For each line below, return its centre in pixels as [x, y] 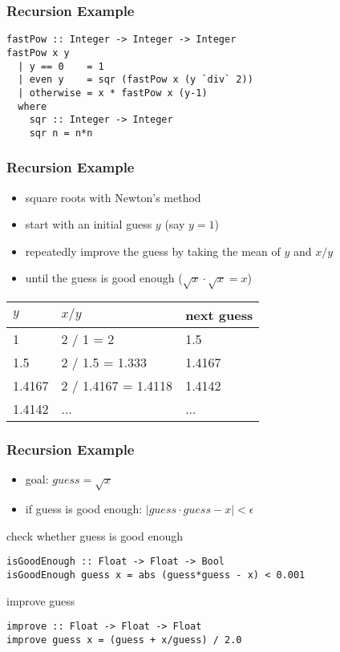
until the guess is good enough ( [104, 278]
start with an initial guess [89, 224]
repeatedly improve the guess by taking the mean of [153, 251]
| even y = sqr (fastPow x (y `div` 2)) [136, 80]
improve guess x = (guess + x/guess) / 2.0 [124, 640]
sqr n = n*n [61, 133]
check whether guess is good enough [95, 535]
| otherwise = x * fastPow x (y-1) [113, 93]
